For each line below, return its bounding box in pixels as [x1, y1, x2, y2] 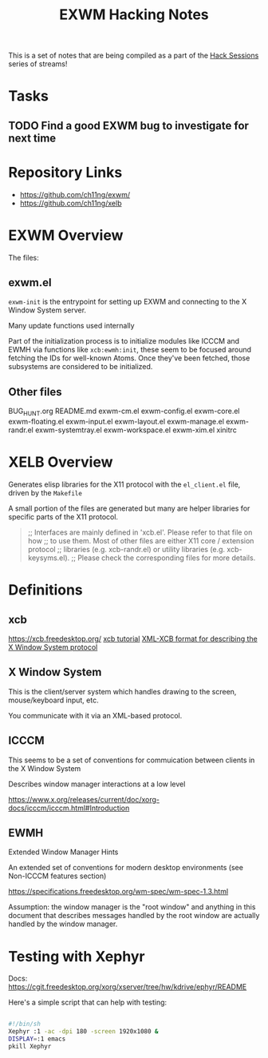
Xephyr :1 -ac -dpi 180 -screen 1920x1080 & [8, 1028, 159, 1036]
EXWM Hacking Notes [59, 6, 209, 24]
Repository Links [8, 163, 123, 181]
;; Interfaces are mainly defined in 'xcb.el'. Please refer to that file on [27, 527, 253, 537]
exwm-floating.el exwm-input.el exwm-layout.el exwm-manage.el [8, 417, 225, 427]
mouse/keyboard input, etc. [8, 695, 99, 705]
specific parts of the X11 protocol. [8, 512, 118, 521]
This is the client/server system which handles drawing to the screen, [8, 686, 237, 696]
